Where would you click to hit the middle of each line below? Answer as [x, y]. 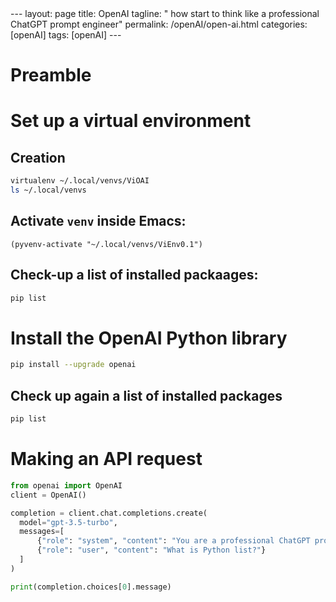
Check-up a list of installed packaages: [134, 275]
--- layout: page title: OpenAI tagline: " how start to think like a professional [165, 13]
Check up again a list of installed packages [146, 395]
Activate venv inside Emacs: [98, 221]
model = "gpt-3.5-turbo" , [68, 522]
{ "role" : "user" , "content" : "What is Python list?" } [151, 550]
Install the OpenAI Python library [149, 338]
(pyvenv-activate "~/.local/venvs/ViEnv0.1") [106, 244]
